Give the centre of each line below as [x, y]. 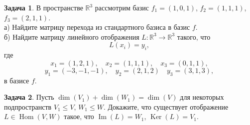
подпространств [28, 106]
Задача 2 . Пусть [29, 97]
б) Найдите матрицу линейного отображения [72, 36]
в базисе [17, 80]
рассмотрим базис [122, 7]
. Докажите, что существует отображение [166, 106]
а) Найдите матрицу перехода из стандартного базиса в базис [97, 27]
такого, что [194, 36]
